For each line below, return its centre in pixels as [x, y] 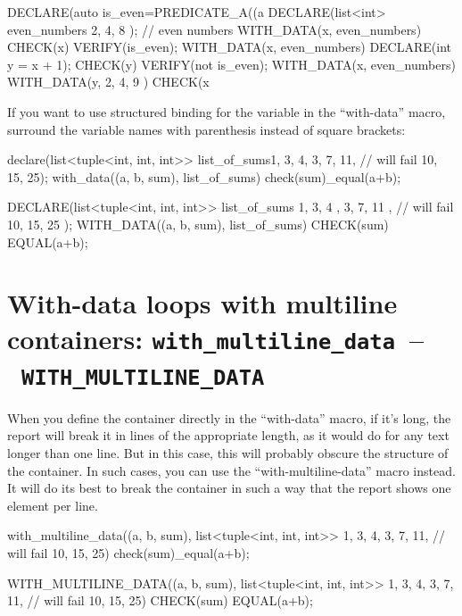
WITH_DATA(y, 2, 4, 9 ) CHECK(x [108, 82]
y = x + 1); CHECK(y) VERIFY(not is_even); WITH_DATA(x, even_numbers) [231, 64]
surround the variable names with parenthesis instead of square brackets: [206, 129]
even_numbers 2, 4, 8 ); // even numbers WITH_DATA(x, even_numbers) [214, 29]
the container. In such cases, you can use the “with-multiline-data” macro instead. [231, 470]
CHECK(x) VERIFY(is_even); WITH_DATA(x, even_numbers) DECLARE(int [229, 47]
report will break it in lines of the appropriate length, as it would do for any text [228, 435]
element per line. [53, 505]
